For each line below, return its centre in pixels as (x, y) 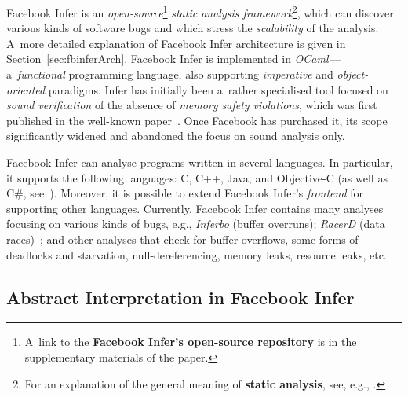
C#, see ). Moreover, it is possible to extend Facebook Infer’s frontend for (185, 193)
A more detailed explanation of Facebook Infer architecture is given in (176, 43)
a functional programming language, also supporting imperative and (170, 74)
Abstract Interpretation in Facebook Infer (180, 297)
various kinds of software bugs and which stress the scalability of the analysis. (193, 28)
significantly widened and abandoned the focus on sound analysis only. (176, 136)
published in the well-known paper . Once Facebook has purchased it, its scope (197, 120)
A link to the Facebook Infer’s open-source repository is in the (191, 342)
